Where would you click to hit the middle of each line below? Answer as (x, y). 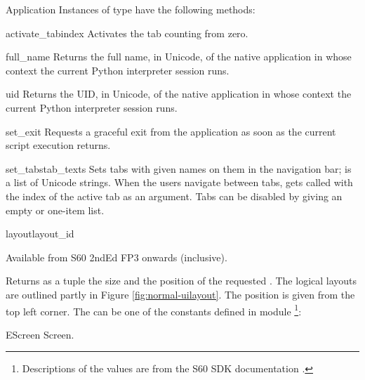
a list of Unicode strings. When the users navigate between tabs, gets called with (179, 182)
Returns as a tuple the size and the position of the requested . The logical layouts (181, 281)
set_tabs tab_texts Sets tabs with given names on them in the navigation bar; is (179, 168)
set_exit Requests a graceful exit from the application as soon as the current (171, 131)
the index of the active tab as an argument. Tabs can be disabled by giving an (174, 196)
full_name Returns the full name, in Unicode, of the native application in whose (179, 57)
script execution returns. (58, 145)
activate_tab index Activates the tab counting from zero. (127, 33)
